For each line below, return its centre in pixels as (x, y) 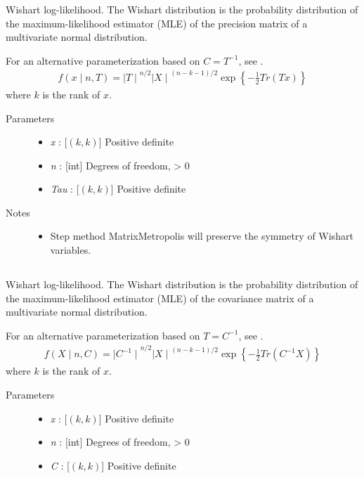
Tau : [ (65, 189)
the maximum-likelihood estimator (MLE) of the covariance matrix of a (160, 298)
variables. (71, 250)
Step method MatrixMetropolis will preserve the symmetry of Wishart (202, 236)
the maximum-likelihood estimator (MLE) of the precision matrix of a (157, 23)
